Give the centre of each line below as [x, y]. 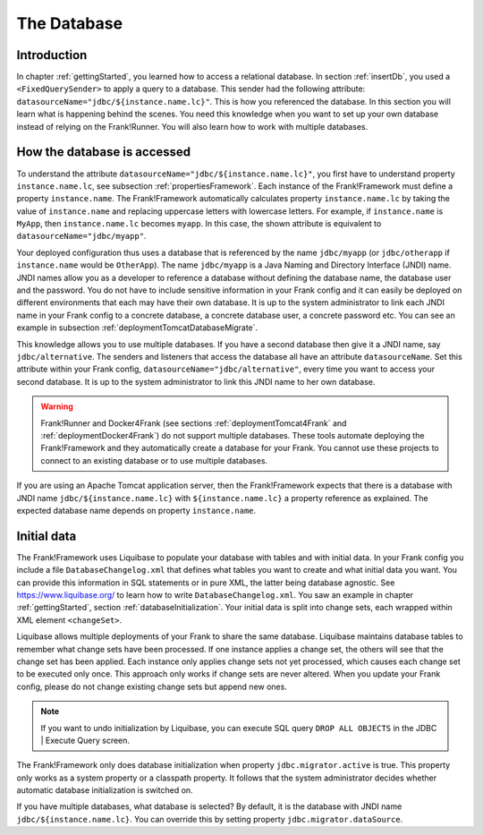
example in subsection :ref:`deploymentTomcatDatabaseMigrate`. [137, 328]
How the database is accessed [104, 152]
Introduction [52, 55]
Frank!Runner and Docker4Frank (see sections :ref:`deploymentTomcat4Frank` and [194, 423]
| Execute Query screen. [85, 740]
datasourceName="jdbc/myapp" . [81, 236]
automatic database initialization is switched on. [105, 790]
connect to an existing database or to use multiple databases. [154, 460]
